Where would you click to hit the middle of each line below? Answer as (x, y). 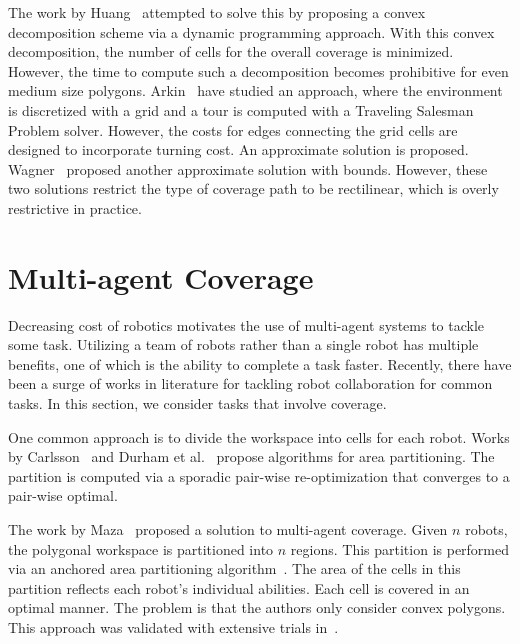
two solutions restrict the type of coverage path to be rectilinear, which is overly (253, 188)
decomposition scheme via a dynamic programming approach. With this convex (251, 31)
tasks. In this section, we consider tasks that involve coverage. (197, 403)
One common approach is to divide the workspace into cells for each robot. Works (259, 436)
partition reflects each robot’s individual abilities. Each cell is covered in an (239, 587)
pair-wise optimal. (63, 495)
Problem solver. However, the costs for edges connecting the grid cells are (233, 129)
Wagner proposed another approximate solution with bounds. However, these (248, 168)
